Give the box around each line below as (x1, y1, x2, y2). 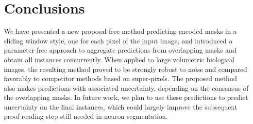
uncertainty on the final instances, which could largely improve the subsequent (4, 101, 237, 111)
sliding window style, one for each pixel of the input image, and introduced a (4, 35, 233, 45)
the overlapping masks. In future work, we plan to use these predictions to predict (4, 92, 248, 102)
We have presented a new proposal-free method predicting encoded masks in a (4, 26, 237, 36)
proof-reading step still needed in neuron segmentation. (4, 111, 168, 121)
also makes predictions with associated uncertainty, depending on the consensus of (4, 83, 249, 93)
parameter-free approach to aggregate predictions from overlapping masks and (4, 45, 236, 55)
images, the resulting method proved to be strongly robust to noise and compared (4, 64, 247, 74)
